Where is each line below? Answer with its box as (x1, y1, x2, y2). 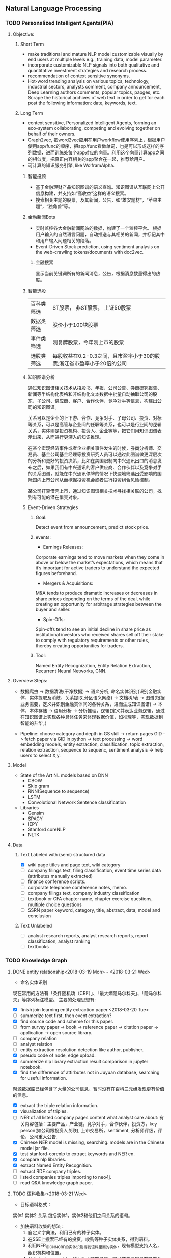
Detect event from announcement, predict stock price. (35, 524, 150, 530)
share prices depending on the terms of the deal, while (35, 595, 151, 602)
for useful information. (20, 1075, 67, 1082)
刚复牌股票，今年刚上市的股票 (52, 339, 124, 346)
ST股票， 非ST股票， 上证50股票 (52, 304, 131, 311)
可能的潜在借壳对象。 (37, 494, 82, 500)
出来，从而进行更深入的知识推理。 (32, 434, 104, 440)
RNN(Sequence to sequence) (27, 788, 90, 794)
